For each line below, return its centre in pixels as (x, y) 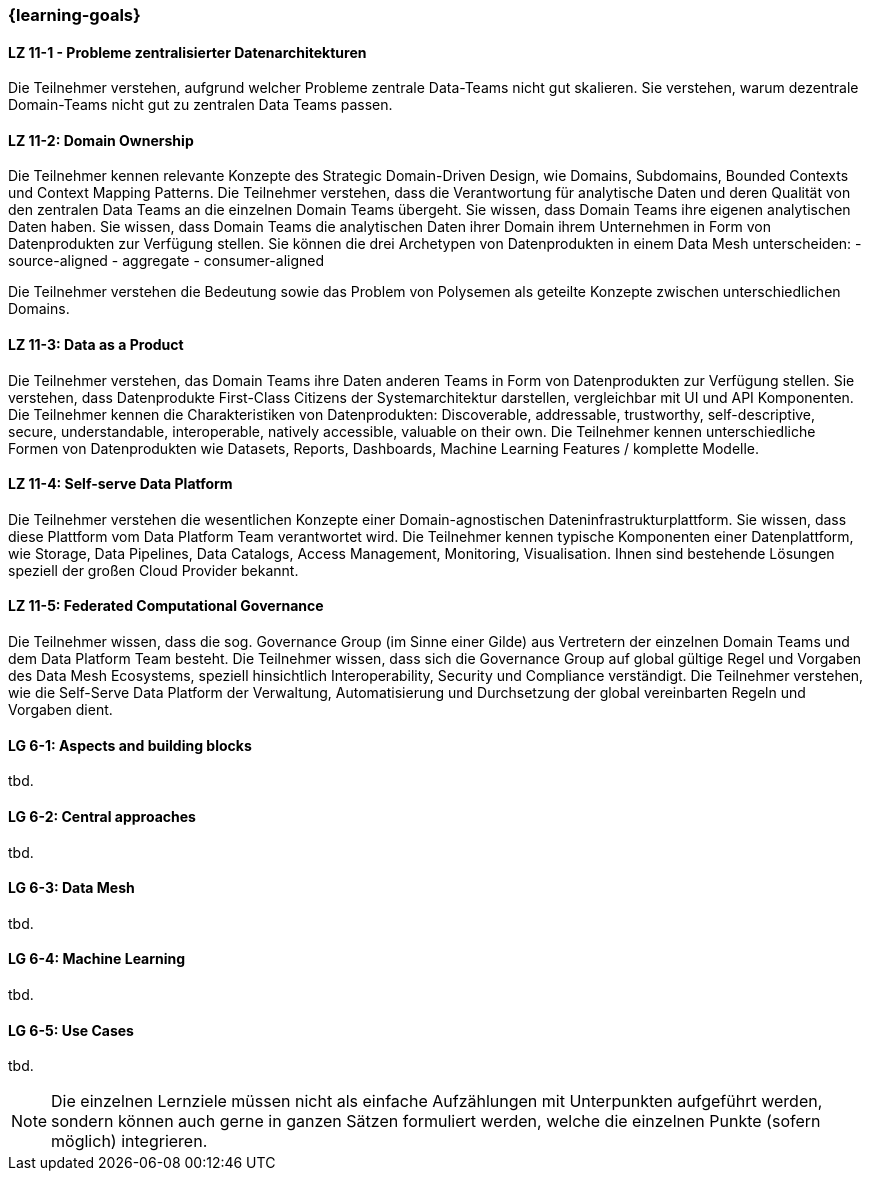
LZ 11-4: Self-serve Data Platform (120, 484)
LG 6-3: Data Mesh (71, 888)
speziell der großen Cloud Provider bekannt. (153, 570)
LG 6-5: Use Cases (71, 1030)
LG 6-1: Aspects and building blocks (130, 745)
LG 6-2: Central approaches (102, 816)
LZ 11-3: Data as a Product (96, 345)
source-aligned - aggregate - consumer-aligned (166, 261)
